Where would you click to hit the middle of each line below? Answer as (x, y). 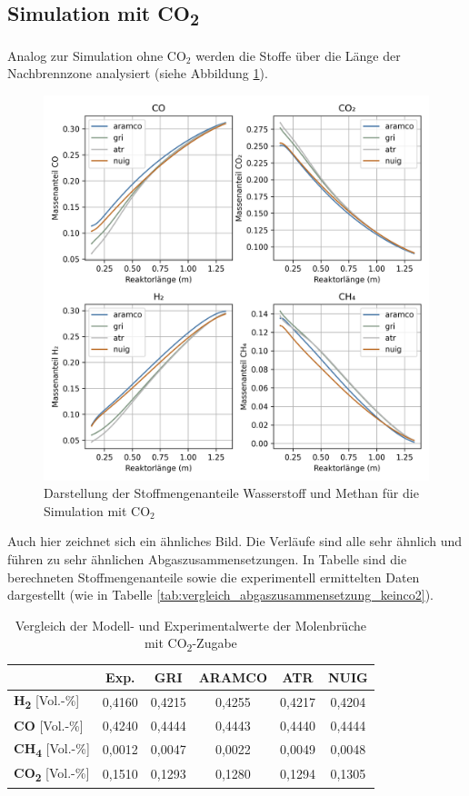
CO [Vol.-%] (49, 725)
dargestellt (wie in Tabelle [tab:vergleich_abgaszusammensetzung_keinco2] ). (221, 595)
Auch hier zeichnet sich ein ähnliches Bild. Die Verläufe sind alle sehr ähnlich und (235, 541)
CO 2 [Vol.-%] (52, 774)
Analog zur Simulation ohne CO (97, 55)
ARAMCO (233, 677)
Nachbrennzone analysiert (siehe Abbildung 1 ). (138, 73)
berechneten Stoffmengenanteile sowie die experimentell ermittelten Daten (214, 577)
